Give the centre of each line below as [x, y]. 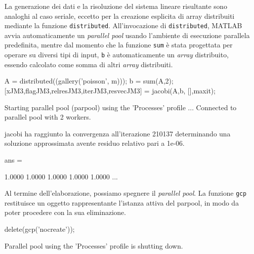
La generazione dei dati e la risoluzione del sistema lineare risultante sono [116, 6]
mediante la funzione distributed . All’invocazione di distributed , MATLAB [123, 25]
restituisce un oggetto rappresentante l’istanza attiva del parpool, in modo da [122, 202]
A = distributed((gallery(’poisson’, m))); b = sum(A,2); [89, 81]
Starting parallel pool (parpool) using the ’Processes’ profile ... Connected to [121, 107]
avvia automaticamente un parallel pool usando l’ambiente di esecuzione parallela [127, 35]
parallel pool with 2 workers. [48, 117]
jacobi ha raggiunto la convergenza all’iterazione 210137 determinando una [118, 133]
